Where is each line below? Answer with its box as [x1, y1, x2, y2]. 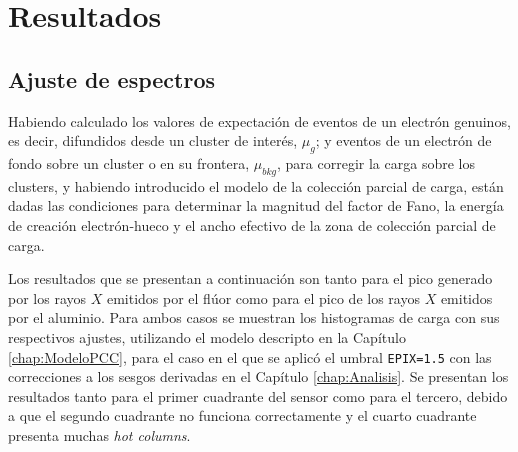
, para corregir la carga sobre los [277, 152, 475, 173]
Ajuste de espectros [8, 63, 216, 94]
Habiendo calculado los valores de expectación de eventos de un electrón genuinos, [8, 110, 511, 131]
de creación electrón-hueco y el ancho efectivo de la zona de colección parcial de [8, 214, 496, 235]
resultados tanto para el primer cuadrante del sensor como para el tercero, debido [8, 385, 508, 406]
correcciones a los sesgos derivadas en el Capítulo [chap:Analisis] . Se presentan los [8, 366, 509, 387]
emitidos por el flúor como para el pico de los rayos [106, 287, 420, 308]
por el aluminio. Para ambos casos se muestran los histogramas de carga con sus [8, 307, 500, 328]
